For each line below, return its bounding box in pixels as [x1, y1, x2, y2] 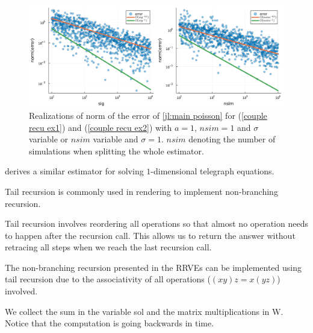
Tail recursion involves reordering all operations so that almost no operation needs [5, 217, 308, 230]
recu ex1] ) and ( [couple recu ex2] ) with [29, 121, 172, 133]
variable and [93, 133, 138, 145]
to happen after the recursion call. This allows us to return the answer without [5, 229, 296, 241]
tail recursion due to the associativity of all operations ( [5, 273, 211, 285]
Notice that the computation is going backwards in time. [5, 317, 214, 329]
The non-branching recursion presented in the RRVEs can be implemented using [5, 261, 302, 273]
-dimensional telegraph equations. [150, 165, 274, 177]
